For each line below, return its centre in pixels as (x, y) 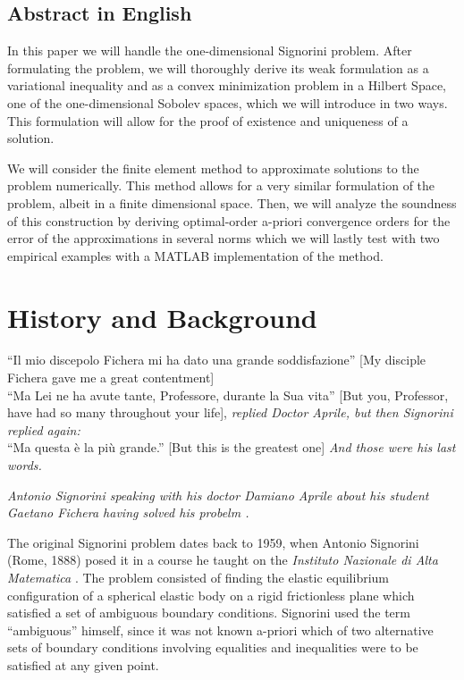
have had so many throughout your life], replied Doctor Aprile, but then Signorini (230, 412)
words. (25, 465)
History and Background (162, 317)
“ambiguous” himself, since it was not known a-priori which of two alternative (220, 630)
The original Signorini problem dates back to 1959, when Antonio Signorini (213, 542)
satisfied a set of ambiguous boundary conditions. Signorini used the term (209, 613)
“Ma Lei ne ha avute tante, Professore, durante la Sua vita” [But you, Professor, (228, 395)
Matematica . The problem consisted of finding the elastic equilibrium (198, 577)
